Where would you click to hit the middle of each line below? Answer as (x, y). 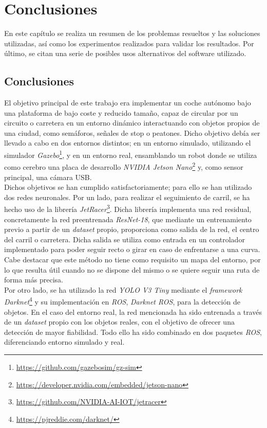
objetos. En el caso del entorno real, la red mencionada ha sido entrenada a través (133, 311)
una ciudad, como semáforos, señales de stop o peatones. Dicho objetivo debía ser (132, 132)
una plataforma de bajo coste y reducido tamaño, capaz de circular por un (121, 112)
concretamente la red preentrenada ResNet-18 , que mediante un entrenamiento (128, 219)
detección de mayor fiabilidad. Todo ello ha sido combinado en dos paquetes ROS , (133, 332)
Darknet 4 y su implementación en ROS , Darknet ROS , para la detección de (122, 301)
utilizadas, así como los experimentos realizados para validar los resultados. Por (129, 43)
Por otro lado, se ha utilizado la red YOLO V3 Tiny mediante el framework (123, 289)
